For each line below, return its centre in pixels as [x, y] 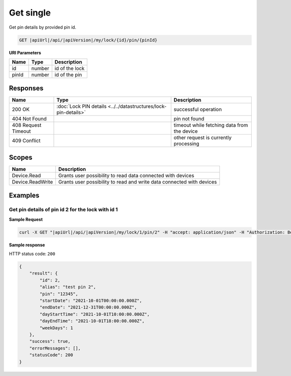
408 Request [27, 125]
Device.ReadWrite [32, 182]
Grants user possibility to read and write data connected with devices [138, 182]
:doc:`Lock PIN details [81, 106]
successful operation [198, 109]
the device [186, 131]
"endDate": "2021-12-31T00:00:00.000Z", [88, 308]
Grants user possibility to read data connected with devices [126, 175]
